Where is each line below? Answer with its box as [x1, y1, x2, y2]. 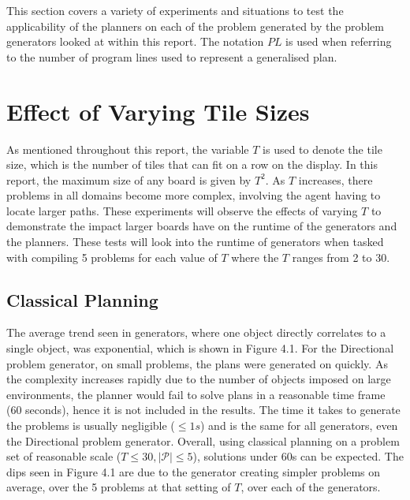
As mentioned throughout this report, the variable [6, 140, 249, 157]
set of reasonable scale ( [6, 448, 121, 465]
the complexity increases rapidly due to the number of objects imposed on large [6, 371, 391, 387]
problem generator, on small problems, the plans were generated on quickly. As [6, 355, 388, 371]
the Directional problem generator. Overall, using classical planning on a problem [6, 432, 400, 449]
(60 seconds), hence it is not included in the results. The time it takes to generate [6, 401, 401, 418]
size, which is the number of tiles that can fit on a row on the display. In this [6, 156, 378, 173]
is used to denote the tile [263, 140, 382, 157]
